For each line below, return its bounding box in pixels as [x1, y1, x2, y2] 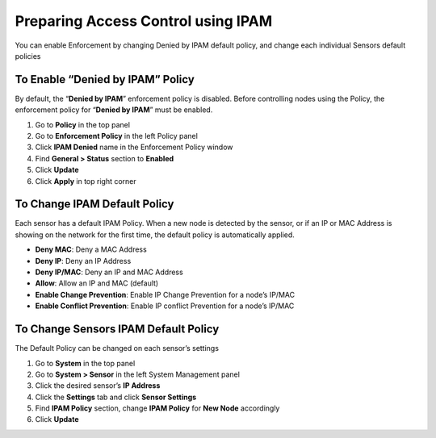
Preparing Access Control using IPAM [15, 12, 273, 30]
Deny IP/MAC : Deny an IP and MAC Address [35, 267, 183, 277]
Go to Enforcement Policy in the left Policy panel [35, 131, 198, 141]
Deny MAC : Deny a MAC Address [35, 244, 147, 254]
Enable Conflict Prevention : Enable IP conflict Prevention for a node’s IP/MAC [35, 301, 295, 311]
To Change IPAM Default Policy [15, 198, 174, 211]
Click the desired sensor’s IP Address [35, 381, 161, 390]
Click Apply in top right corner [35, 176, 136, 186]
